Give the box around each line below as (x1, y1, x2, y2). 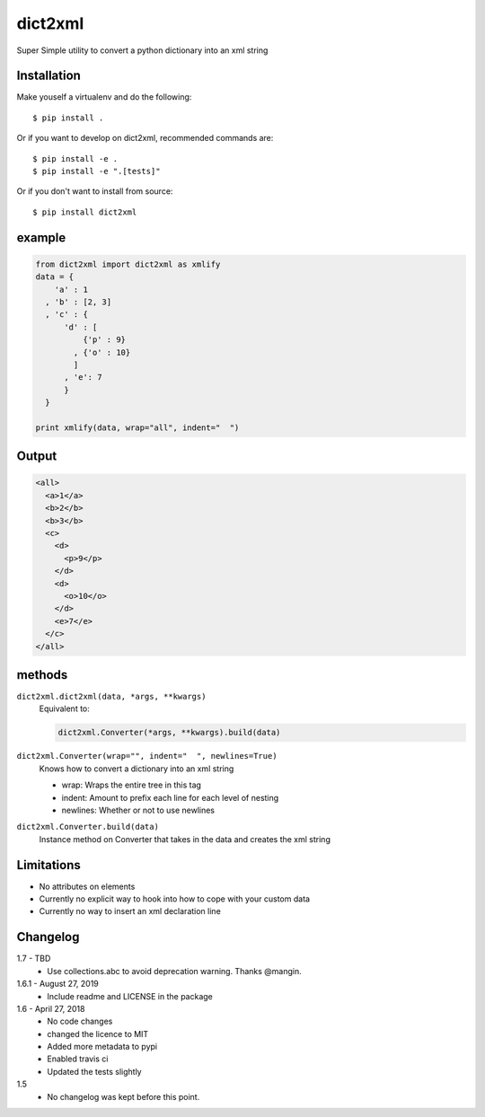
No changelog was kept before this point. (47, 1091, 200, 1102)
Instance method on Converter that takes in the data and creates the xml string (39, 833, 331, 844)
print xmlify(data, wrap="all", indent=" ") (35, 422, 240, 433)
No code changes (47, 1016, 113, 1027)
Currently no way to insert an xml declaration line (39, 906, 222, 917)
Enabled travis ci (47, 1053, 109, 1064)
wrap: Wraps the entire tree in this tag (61, 779, 202, 790)
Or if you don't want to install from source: (16, 186, 173, 197)
